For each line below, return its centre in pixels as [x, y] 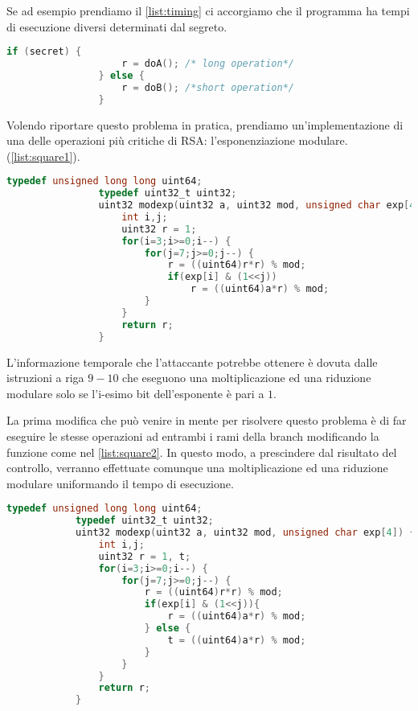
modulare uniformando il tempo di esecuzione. [120, 483]
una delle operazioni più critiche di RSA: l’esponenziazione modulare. [177, 140]
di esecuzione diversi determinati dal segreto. [117, 26]
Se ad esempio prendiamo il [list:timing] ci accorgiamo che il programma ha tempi [208, 10]
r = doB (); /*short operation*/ [208, 87]
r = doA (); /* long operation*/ [208, 64]
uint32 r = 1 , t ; [145, 556]
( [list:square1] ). [43, 156]
